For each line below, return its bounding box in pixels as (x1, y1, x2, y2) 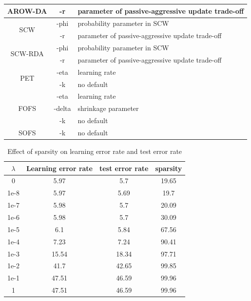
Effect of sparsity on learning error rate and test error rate (7, 146, 182, 156)
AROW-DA (7, 5, 47, 16)
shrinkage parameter (77, 103, 139, 113)
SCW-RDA (10, 48, 44, 59)
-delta (54, 103, 71, 113)
